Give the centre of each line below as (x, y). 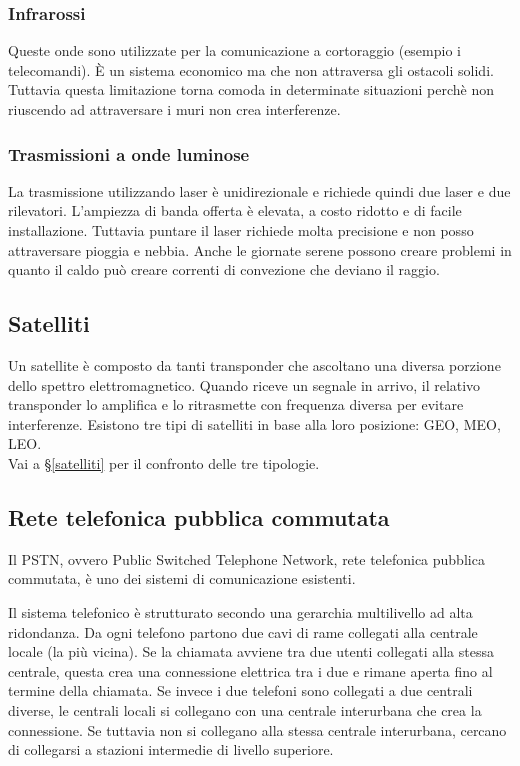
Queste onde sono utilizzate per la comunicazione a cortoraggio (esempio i (234, 50)
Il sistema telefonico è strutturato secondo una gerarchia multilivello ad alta (240, 611)
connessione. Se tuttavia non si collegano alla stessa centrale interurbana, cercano (257, 729)
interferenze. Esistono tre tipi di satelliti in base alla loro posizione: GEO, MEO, (254, 423)
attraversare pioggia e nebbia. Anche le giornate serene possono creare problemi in (260, 249)
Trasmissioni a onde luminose (129, 153)
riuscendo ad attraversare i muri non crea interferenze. (174, 109)
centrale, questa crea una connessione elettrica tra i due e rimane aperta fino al (250, 670)
